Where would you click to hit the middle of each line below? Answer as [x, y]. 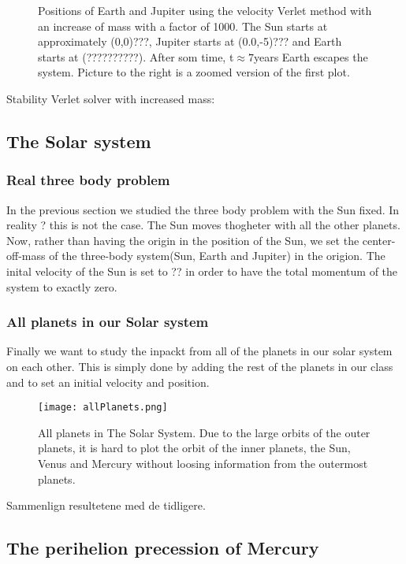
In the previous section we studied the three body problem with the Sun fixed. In [203, 209]
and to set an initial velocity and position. [108, 382]
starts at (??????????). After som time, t [136, 56]
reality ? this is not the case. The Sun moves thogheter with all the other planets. [203, 225]
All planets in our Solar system [108, 322]
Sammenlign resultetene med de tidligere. [106, 505]
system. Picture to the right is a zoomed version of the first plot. [194, 72]
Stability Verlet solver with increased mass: [111, 98]
